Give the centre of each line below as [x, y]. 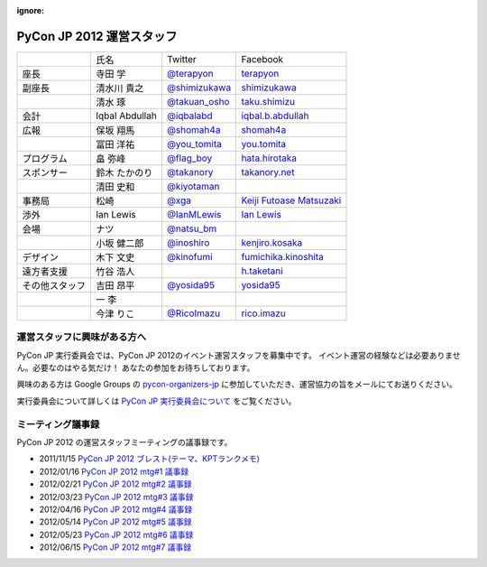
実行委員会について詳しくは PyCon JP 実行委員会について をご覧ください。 [156, 401]
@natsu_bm [192, 228]
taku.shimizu [268, 101]
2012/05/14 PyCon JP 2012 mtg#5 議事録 [115, 522]
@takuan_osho [198, 101]
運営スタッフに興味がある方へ [82, 337]
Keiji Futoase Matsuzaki [291, 200]
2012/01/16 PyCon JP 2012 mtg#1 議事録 [114, 471]
